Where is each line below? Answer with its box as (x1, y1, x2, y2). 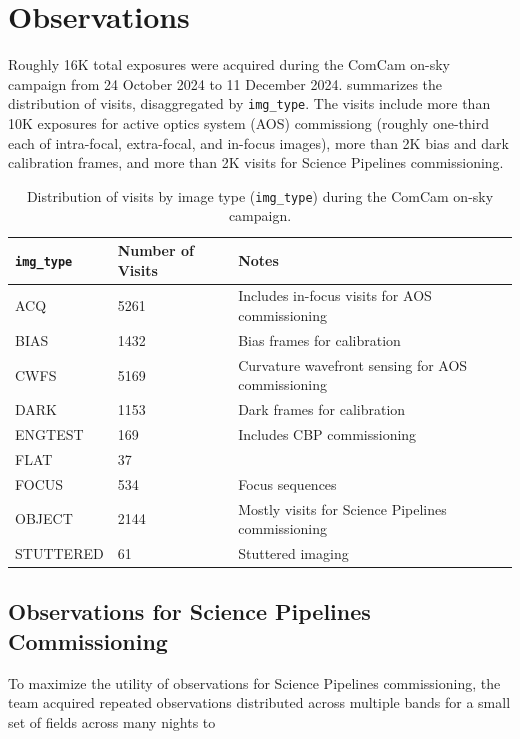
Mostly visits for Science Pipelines (238, 498, 447, 519)
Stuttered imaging (238, 542, 349, 563)
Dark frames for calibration (238, 399, 406, 420)
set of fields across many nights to (8, 711, 216, 732)
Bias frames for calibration (238, 329, 401, 350)
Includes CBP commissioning (238, 424, 417, 444)
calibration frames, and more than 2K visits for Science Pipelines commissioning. (8, 152, 504, 173)
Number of (117, 240, 194, 260)
